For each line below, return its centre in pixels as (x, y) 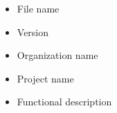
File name (38, 8)
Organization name (57, 55)
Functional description (64, 102)
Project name (45, 78)
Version (33, 32)
